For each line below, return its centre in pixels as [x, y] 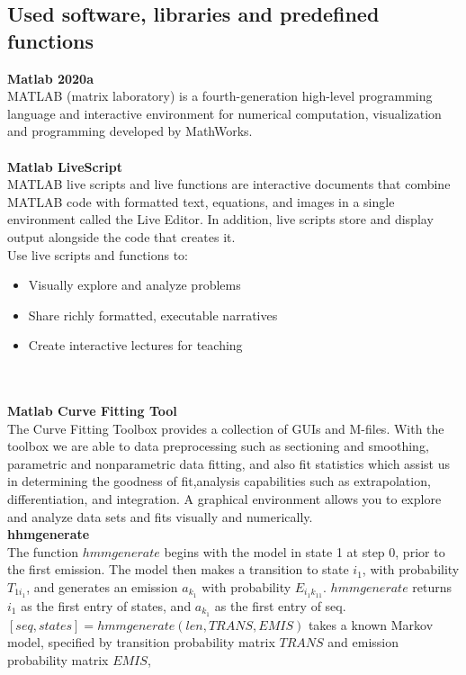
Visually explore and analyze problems [134, 285]
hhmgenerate [49, 534]
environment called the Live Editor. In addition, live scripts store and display [220, 219]
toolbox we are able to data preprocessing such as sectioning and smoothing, [218, 446]
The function [43, 551]
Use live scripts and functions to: [98, 254]
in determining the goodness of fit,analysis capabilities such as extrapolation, [219, 481]
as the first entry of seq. [280, 605]
